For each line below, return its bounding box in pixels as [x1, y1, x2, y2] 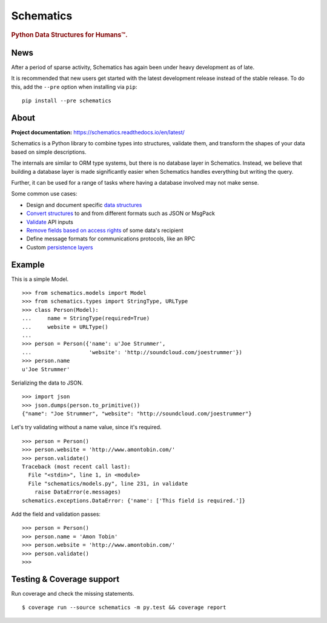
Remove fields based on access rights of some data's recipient [26, 226, 184, 234]
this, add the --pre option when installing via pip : [11, 83, 137, 90]
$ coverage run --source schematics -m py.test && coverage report [22, 604, 226, 611]
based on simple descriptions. [11, 148, 87, 156]
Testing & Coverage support [11, 574, 120, 584]
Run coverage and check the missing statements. [11, 590, 134, 597]
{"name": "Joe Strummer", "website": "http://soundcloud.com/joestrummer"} [22, 410, 252, 417]
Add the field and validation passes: [11, 510, 101, 518]
